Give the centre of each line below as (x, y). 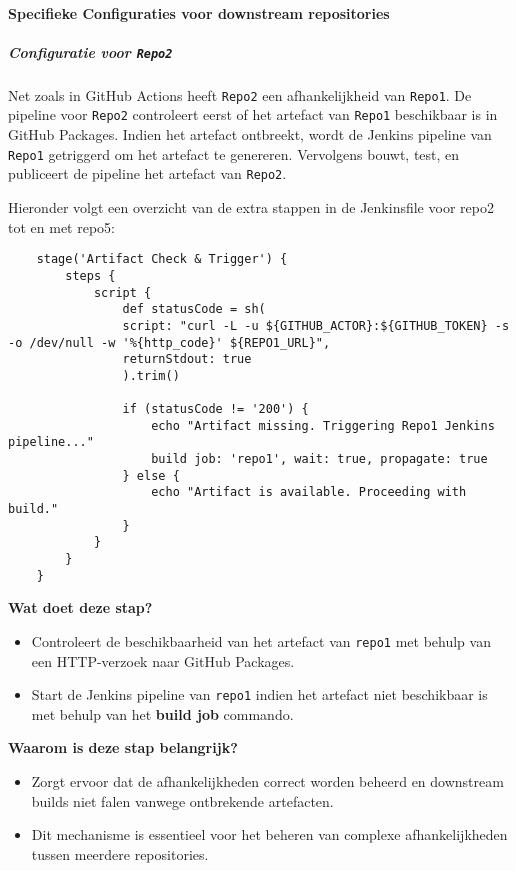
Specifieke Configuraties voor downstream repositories (199, 12)
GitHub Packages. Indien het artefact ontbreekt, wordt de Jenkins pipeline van (250, 134)
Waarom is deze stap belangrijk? (123, 747)
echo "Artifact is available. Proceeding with (309, 492)
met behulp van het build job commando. (162, 713)
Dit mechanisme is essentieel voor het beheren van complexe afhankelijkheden (269, 834)
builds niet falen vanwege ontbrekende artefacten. (182, 800)
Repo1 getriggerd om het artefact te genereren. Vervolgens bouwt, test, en (234, 153)
